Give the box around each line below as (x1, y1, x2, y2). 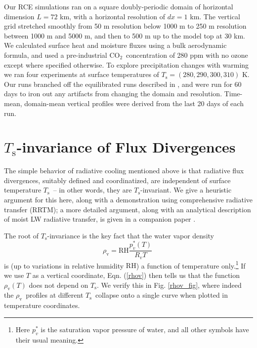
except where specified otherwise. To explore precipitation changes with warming (4, 59, 249, 70)
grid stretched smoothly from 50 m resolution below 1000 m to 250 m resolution (4, 21, 247, 31)
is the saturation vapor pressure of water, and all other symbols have (41, 324, 249, 334)
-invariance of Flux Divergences (16, 137, 236, 157)
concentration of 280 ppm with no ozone (126, 49, 248, 60)
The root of (4, 230, 39, 240)
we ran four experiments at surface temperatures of (4, 69, 159, 79)
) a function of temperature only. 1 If (136, 259, 246, 271)
